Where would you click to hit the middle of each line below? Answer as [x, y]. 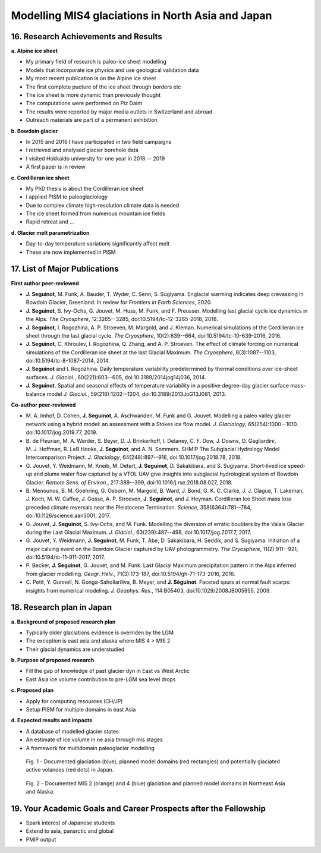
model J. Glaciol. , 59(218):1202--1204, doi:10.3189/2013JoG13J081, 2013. [136, 394]
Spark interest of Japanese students [70, 823]
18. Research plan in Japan [62, 607]
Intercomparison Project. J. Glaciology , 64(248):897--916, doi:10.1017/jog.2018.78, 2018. [134, 457]
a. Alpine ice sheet [34, 51]
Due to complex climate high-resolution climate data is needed [103, 205]
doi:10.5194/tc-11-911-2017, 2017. [65, 557]
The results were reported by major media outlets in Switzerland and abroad [119, 111]
